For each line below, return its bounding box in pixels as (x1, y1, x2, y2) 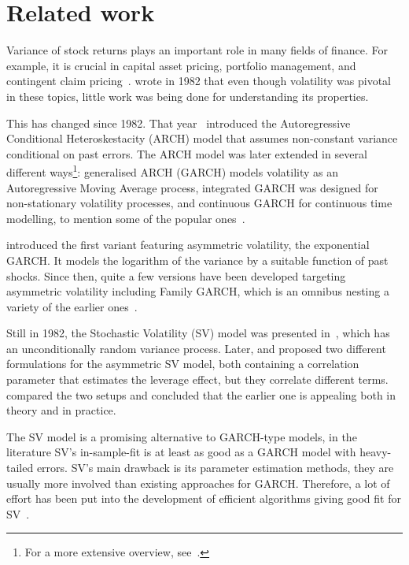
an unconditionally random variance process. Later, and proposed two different (6, 340, 386, 356)
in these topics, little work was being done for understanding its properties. (6, 87, 369, 104)
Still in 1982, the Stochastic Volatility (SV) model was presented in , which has (6, 325, 390, 341)
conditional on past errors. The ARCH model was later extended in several (6, 145, 367, 162)
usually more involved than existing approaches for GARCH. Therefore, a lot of (6, 474, 390, 491)
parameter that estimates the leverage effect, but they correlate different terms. (6, 371, 389, 388)
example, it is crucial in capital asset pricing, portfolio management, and (6, 57, 356, 73)
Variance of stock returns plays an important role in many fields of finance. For (6, 42, 388, 58)
